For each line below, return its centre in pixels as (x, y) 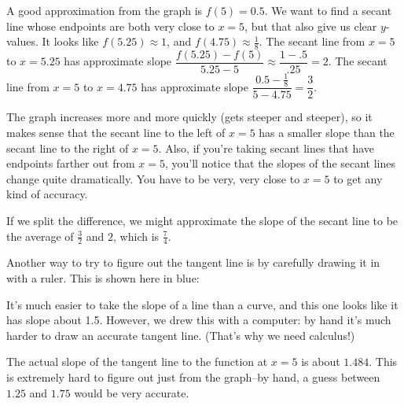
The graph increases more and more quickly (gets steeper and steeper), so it (189, 117)
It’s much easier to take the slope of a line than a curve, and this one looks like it (202, 304)
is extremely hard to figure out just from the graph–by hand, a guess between (193, 377)
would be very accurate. (132, 392)
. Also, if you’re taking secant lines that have (266, 148)
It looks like (70, 41)
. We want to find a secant (328, 10)
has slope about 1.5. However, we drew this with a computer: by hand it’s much (199, 320)
